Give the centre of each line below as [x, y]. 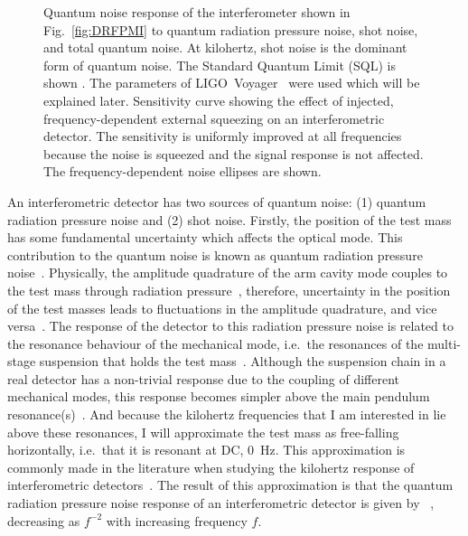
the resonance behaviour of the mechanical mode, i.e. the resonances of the [215, 343]
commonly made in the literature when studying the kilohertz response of [211, 467]
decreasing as [44, 520]
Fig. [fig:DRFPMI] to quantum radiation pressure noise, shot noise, [231, 29]
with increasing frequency [177, 520]
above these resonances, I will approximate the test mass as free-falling [203, 432]
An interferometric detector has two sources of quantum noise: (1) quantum [217, 201]
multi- [444, 343]
